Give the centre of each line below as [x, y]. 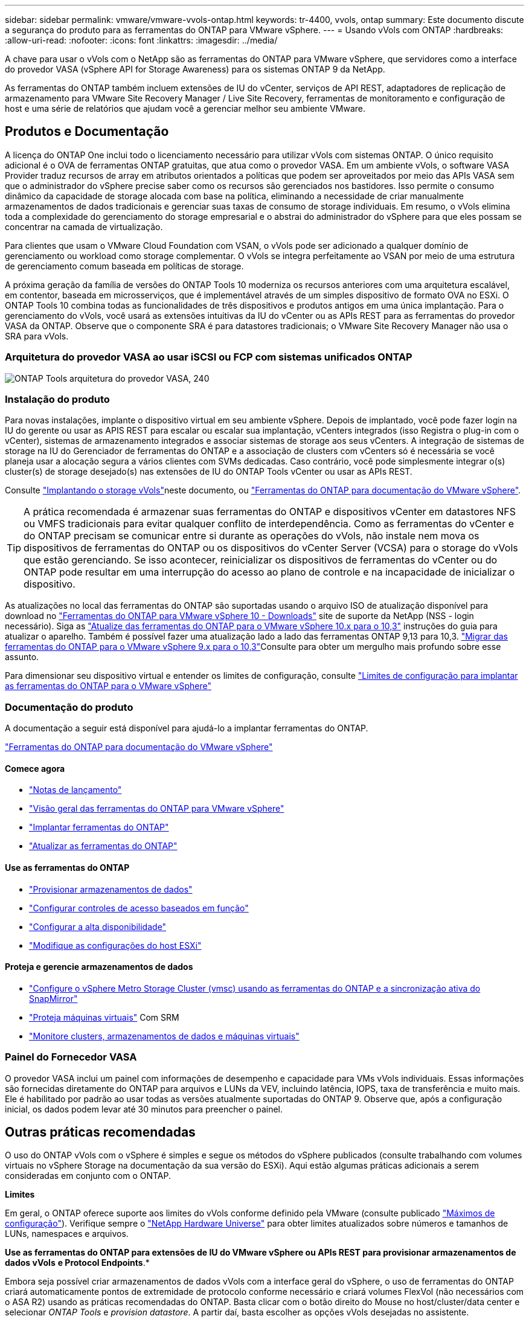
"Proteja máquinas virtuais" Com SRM [104, 1017]
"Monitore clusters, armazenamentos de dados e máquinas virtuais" [164, 1036]
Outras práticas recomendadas [100, 1132]
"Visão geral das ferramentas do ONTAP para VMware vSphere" [157, 809]
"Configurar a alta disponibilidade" [98, 926]
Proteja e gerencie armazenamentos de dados [99, 967]
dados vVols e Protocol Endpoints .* [77, 1263]
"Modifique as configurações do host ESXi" [115, 945]
